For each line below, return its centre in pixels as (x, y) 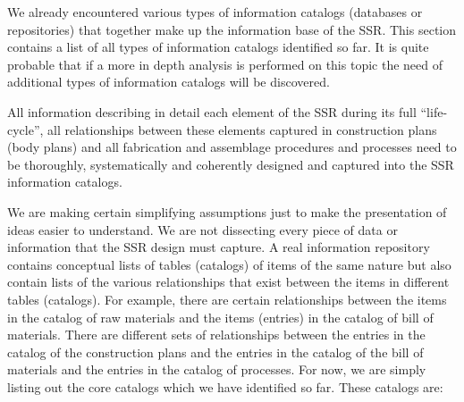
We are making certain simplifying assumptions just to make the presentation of (227, 211)
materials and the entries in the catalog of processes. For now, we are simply (217, 369)
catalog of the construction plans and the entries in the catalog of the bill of (215, 352)
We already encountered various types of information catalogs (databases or (215, 12)
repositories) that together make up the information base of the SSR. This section (232, 29)
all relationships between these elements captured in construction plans (242, 129)
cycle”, (25, 129)
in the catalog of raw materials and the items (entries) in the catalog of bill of (220, 317)
